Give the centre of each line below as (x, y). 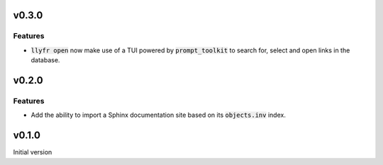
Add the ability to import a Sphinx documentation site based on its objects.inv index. (159, 115)
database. (45, 60)
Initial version (33, 152)
